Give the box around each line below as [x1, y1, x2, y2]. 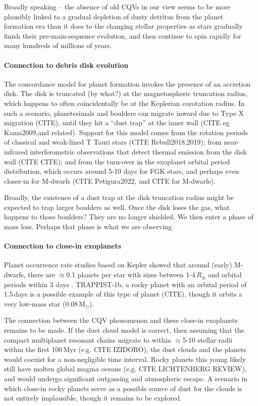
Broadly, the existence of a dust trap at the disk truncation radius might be [4, 192, 234, 203]
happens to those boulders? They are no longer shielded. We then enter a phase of [4, 211, 254, 222]
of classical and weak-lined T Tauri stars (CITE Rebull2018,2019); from [4, 137, 222, 147]
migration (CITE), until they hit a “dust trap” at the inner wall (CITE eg [4, 117, 230, 128]
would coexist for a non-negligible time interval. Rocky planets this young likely [4, 354, 246, 364]
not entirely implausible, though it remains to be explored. [4, 393, 182, 403]
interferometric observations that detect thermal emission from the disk [30, 146, 247, 156]
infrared [4, 146, 28, 156]
